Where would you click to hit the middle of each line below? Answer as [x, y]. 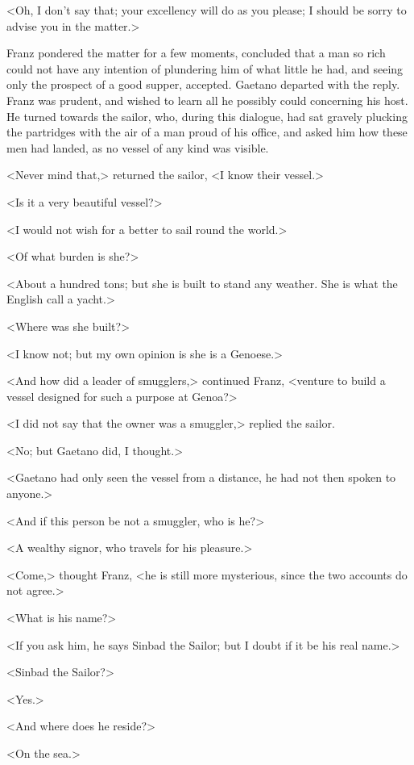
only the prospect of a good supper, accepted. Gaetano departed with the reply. [203, 84]
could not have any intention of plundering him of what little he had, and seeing [205, 68]
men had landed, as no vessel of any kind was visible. [138, 147]
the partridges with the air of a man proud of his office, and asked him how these [207, 132]
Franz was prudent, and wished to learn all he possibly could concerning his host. [207, 100]
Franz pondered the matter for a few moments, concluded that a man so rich [196, 53]
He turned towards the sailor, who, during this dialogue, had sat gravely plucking [207, 116]
